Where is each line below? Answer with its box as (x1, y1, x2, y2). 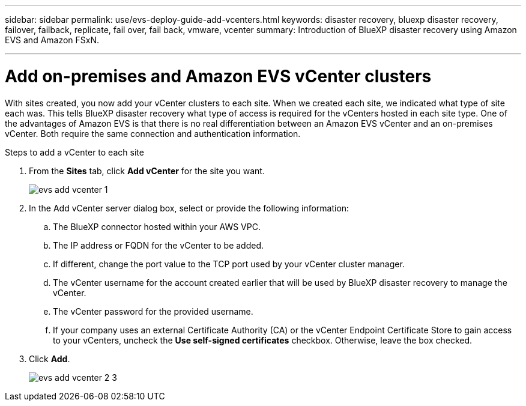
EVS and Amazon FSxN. (5, 35, 100, 45)
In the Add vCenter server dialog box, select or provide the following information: (29, 202, 349, 213)
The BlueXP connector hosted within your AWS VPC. (53, 221, 261, 232)
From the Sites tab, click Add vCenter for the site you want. (29, 165, 265, 176)
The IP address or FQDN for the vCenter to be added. (53, 240, 264, 250)
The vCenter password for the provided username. (53, 306, 253, 317)
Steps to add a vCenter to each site (5, 147, 144, 157)
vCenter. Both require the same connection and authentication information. (5, 128, 301, 139)
